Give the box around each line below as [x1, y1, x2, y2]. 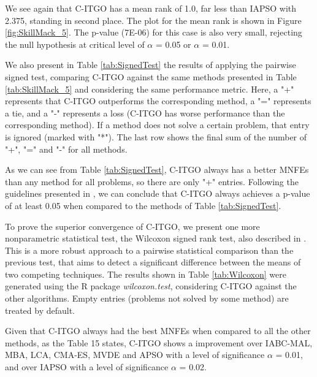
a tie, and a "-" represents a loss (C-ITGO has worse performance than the [5, 106, 285, 119]
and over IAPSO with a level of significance [5, 360, 169, 373]
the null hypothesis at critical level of [5, 37, 145, 50]
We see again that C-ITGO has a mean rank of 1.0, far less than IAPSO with [5, 2, 297, 14]
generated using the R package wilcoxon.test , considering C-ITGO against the [5, 280, 297, 292]
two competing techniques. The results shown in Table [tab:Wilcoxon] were [5, 267, 286, 280]
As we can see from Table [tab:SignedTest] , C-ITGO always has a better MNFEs [5, 163, 309, 176]
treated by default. [5, 303, 75, 316]
